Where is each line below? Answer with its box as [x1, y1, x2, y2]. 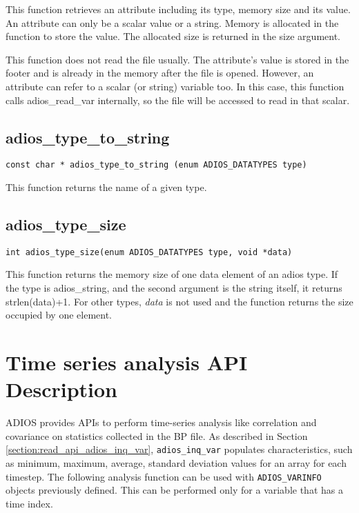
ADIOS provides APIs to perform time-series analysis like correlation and [6, 415, 317, 430]
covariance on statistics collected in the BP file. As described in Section [6, 428, 308, 443]
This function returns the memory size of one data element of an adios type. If [6, 267, 338, 281]
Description [6, 375, 118, 403]
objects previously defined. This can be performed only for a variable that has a [6, 483, 343, 497]
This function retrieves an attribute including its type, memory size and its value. [6, 2, 351, 16]
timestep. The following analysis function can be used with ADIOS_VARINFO [6, 469, 322, 483]
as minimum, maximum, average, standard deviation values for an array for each [6, 456, 347, 470]
